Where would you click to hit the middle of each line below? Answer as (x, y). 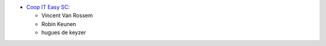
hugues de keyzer (64, 33)
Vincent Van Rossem (67, 16)
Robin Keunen (59, 24)
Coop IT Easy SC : (48, 7)
